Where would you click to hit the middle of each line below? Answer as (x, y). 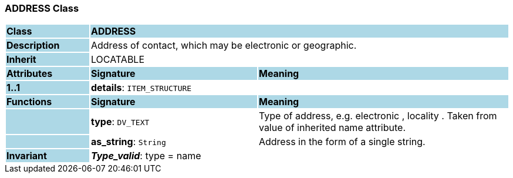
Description (33, 46)
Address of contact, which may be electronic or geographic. (224, 46)
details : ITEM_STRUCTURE (141, 88)
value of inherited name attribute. (332, 128)
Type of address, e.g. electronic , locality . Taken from (378, 116)
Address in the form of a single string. (342, 142)
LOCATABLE (118, 60)
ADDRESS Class (42, 8)
